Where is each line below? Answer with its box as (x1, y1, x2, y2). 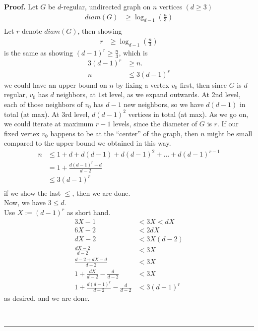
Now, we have (4, 197, 46, 208)
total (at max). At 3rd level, (4, 109, 90, 119)
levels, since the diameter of (113, 118, 197, 129)
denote (22, 26, 42, 36)
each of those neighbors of (4, 99, 83, 109)
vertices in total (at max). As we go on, (128, 109, 249, 119)
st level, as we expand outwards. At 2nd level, (101, 89, 241, 100)
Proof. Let (4, 1, 38, 11)
